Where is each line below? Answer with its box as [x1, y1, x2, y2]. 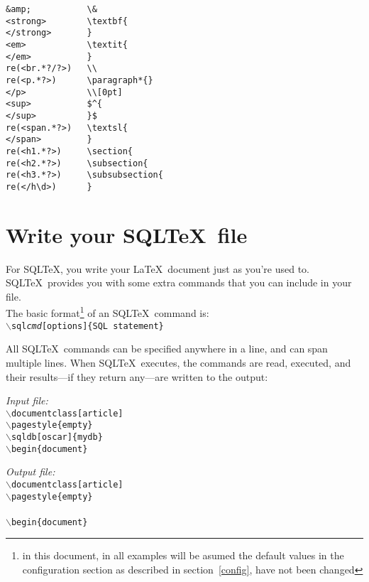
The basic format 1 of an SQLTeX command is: [6, 303, 209, 320]
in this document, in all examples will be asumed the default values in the [22, 548, 344, 563]
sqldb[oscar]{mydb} [11, 432, 103, 442]
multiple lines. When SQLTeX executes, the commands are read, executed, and [6, 355, 351, 370]
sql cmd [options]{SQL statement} [11, 320, 164, 331]
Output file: [6, 464, 55, 479]
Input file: [6, 393, 48, 408]
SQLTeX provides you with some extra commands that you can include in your [6, 275, 352, 290]
